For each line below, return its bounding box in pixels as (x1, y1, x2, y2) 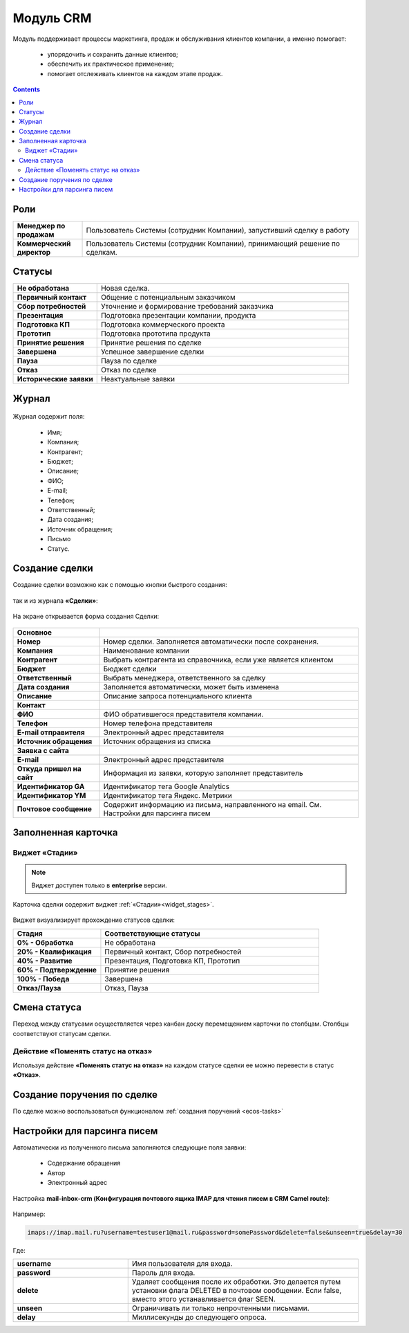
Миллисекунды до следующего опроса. (131, 1312, 267, 1322)
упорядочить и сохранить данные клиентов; (47, 50, 179, 58)
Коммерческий (17, 239, 71, 248)
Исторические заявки (17, 374, 93, 384)
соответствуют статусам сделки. (12, 1029, 111, 1037)
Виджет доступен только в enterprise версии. (31, 881, 167, 889)
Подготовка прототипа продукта (100, 329, 211, 338)
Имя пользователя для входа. (131, 1259, 233, 1269)
